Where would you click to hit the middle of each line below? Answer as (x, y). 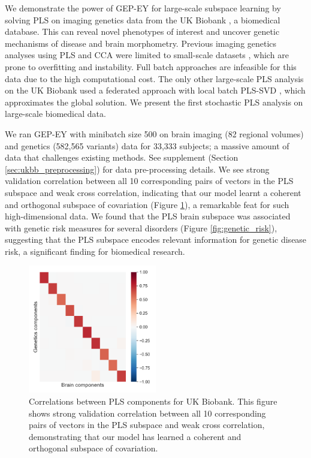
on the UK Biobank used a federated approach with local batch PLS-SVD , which (155, 90)
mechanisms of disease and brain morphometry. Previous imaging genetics (141, 43)
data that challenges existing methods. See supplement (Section (122, 157)
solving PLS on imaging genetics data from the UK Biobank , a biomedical (143, 19)
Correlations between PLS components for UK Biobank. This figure (153, 401)
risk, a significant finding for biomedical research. (95, 251)
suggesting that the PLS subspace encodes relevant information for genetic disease (156, 239)
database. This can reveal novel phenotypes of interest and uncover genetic (142, 31)
